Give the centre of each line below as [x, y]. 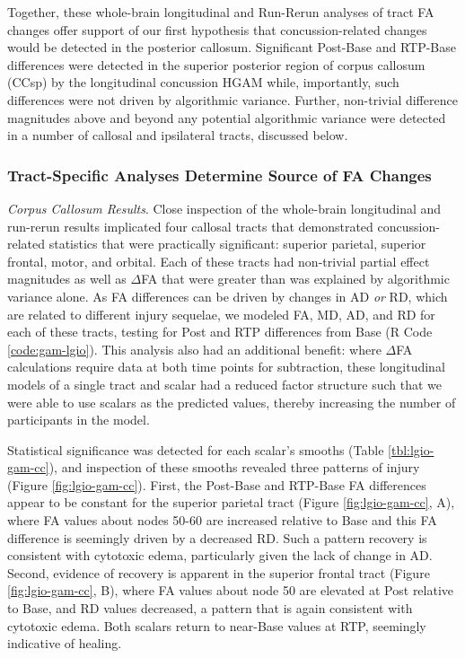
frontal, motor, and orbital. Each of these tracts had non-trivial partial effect [219, 261]
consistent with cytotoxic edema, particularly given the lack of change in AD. [220, 555]
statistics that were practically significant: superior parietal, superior [237, 244]
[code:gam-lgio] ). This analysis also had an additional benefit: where [194, 349]
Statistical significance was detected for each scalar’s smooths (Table [196, 449]
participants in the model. [79, 420]
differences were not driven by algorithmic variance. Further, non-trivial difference [232, 99]
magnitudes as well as [67, 279]
